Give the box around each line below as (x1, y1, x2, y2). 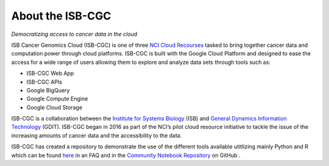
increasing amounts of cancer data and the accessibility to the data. (11, 131, 182, 139)
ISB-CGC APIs (26, 78, 62, 85)
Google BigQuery (26, 86, 70, 94)
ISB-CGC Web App (26, 70, 74, 77)
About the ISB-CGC (11, 9, 111, 22)
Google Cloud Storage (26, 103, 82, 111)
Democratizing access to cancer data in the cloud (11, 30, 138, 38)
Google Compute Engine (26, 95, 88, 103)
